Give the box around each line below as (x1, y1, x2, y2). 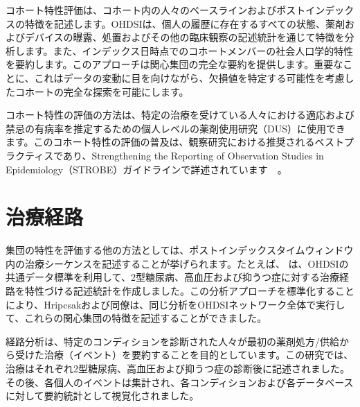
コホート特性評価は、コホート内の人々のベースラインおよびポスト (6, 3, 306, 17)
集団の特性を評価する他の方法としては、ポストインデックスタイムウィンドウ (6, 243, 354, 257)
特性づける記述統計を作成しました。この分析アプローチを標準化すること (24, 284, 354, 298)
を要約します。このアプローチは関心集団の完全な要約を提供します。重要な (6, 57, 343, 71)
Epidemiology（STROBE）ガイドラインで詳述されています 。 (6, 162, 287, 176)
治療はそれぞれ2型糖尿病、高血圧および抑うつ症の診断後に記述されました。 (6, 361, 350, 375)
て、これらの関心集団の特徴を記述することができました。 (6, 311, 267, 325)
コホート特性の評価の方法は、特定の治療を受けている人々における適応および (6, 107, 354, 122)
